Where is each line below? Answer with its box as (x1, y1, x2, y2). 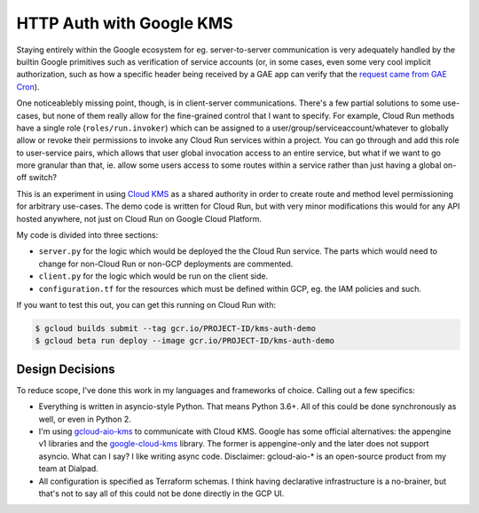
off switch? (16, 172, 58, 183)
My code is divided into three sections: (16, 230, 159, 241)
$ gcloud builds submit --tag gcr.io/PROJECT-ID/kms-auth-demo (35, 323, 317, 333)
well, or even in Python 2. (38, 414, 132, 424)
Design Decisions (16, 361, 115, 376)
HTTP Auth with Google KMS (16, 13, 234, 33)
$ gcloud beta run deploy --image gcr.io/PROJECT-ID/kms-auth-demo (35, 335, 335, 346)
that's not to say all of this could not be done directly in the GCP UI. (38, 488, 285, 499)
